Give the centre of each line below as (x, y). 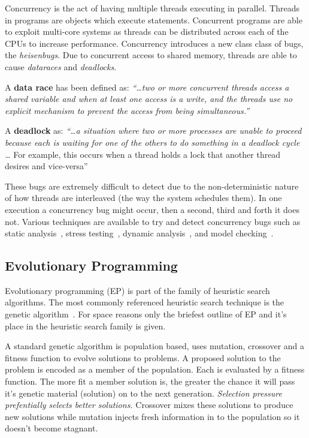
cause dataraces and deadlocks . (61, 66)
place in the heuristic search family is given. (85, 325)
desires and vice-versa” (46, 166)
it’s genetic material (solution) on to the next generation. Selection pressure (143, 393)
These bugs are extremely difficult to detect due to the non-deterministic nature (152, 186)
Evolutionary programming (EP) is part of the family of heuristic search (137, 290)
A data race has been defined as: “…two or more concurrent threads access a (147, 87)
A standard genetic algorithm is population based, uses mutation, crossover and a (155, 346)
